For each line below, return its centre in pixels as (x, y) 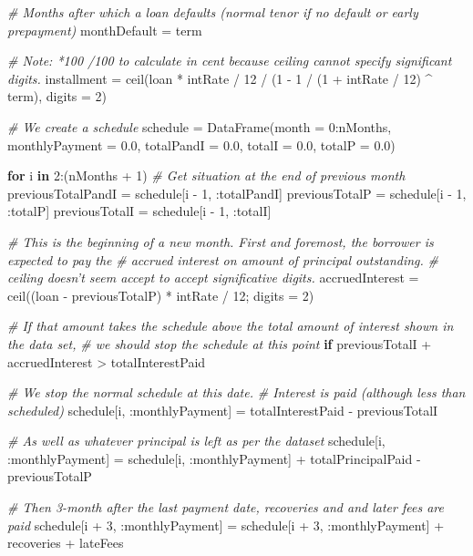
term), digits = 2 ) (57, 96)
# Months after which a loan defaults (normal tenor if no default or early (213, 12)
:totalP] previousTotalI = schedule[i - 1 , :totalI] (139, 211)
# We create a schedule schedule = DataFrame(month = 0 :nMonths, (200, 126)
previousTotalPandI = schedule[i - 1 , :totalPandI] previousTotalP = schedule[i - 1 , (237, 193)
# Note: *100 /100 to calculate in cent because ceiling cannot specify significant (230, 61)
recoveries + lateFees (66, 543)
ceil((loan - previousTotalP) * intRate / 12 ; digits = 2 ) (161, 295)
